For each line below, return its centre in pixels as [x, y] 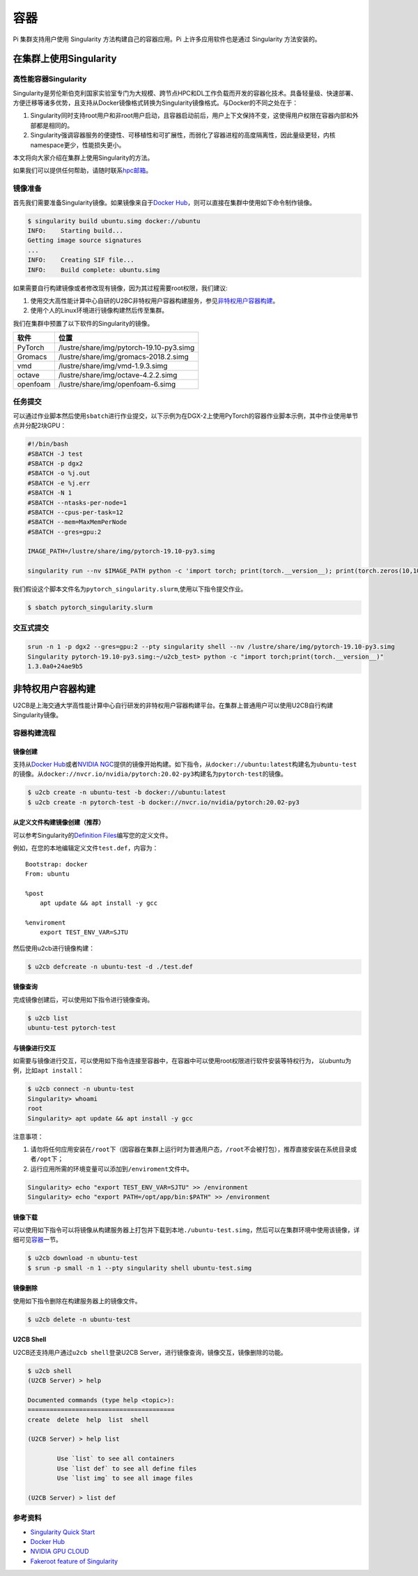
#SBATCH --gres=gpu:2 [64, 532]
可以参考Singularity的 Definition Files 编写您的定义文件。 [92, 835]
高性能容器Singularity [50, 79]
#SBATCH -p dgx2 [55, 463]
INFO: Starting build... [75, 231]
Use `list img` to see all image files [125, 1478]
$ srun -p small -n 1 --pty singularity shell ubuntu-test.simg [140, 1268]
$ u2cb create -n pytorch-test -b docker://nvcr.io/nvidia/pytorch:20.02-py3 [163, 802]
